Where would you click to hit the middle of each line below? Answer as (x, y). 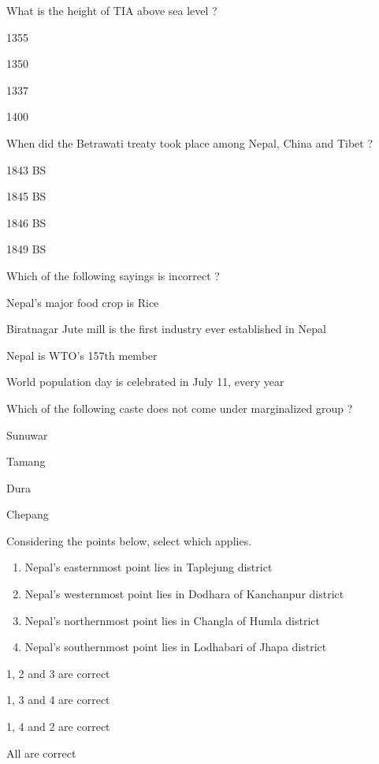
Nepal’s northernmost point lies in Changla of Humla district (172, 620)
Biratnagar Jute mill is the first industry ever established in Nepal (166, 329)
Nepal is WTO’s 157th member (82, 355)
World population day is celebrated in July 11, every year (145, 382)
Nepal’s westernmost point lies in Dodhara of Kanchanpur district (184, 594)
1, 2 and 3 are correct (58, 673)
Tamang (26, 461)
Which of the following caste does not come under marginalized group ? (180, 408)
